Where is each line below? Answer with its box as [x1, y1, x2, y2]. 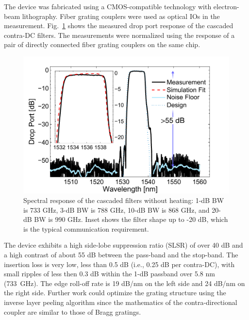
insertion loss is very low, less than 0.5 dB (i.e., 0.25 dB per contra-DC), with [4, 259, 235, 269]
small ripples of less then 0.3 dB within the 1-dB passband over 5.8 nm [4, 269, 215, 279]
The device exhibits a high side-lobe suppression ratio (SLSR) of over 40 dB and [4, 240, 243, 250]
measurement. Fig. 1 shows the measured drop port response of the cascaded [4, 20, 233, 31]
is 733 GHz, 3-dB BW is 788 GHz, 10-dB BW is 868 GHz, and [23, 204, 210, 215]
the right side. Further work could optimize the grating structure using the [4, 287, 226, 298]
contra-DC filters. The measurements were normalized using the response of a [4, 30, 235, 40]
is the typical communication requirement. [23, 223, 149, 234]
